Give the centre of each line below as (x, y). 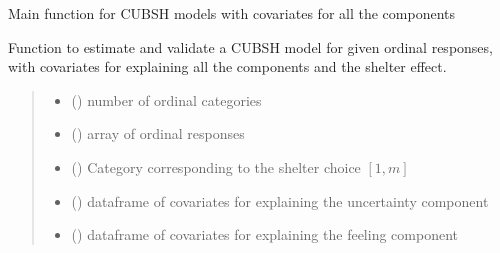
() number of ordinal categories (166, 99)
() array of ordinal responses (158, 133)
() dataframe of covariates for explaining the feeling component (264, 234)
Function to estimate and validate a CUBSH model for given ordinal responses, (250, 46)
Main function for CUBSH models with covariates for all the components (231, 13)
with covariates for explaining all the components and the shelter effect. (227, 66)
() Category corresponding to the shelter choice (216, 166)
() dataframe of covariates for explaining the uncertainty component (280, 200)
